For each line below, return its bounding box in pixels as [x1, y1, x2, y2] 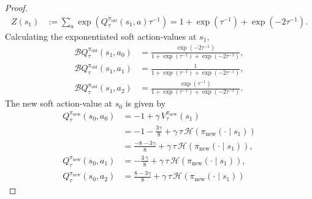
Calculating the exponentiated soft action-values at [5, 29, 197, 42]
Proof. [5, 1, 28, 13]
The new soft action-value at [5, 97, 113, 110]
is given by [125, 97, 166, 110]
